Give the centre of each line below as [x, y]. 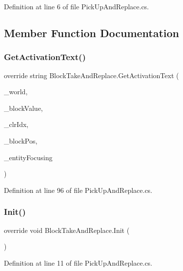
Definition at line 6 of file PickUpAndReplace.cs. [77, 6]
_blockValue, [23, 108]
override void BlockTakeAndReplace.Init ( [67, 230]
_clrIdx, [16, 124]
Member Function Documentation [92, 32]
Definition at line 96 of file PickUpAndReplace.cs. [78, 190]
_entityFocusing [28, 157]
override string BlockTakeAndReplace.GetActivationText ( [91, 75]
